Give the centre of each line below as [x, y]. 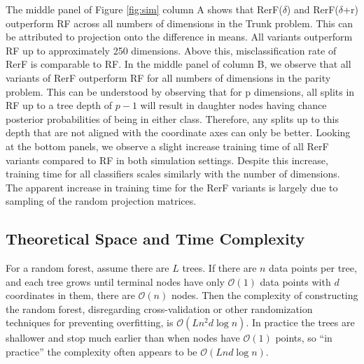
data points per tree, [313, 268]
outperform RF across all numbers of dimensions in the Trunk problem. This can [180, 23]
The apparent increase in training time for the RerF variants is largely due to [172, 187]
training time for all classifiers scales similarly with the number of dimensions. [173, 174]
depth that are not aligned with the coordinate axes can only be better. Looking [178, 132]
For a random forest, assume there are [87, 268]
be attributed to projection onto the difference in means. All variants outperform [179, 37]
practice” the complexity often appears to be [101, 352]
